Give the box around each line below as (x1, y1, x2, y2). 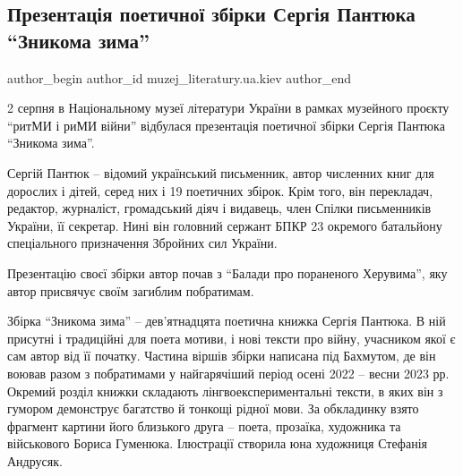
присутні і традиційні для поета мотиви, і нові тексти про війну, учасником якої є (7, 328, 456, 347)
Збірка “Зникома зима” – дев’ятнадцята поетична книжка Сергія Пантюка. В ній (7, 311, 446, 330)
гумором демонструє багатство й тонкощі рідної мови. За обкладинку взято (7, 399, 419, 418)
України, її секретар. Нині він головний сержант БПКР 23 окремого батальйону (7, 216, 442, 234)
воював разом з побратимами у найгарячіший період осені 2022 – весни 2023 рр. (7, 363, 450, 382)
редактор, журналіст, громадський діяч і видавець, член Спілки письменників (7, 199, 432, 217)
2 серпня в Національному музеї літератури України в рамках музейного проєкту (7, 98, 450, 117)
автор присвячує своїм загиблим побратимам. (7, 281, 254, 300)
